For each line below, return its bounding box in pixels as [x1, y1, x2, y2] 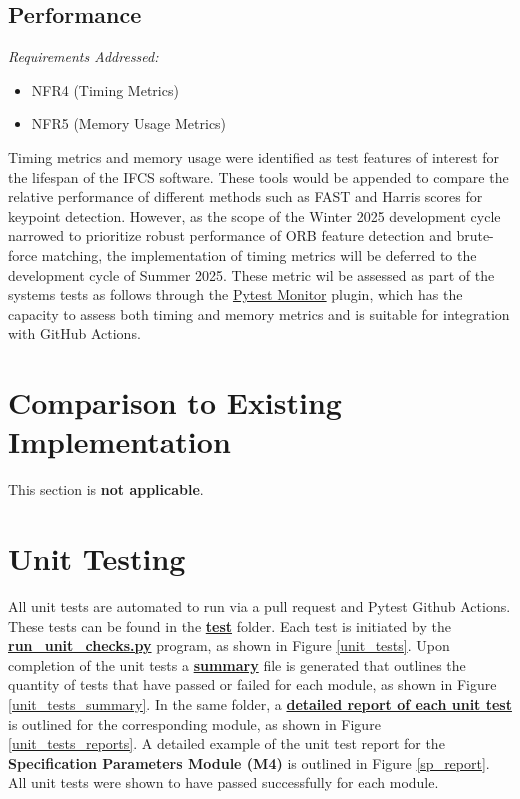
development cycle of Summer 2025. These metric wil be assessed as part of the [8, 264, 495, 285]
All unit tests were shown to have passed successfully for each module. [8, 772, 439, 793]
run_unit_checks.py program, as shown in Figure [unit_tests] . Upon [8, 635, 450, 656]
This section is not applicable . [8, 479, 204, 500]
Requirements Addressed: [8, 46, 159, 67]
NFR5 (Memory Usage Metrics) [31, 113, 227, 134]
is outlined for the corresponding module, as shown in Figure [8, 713, 381, 734]
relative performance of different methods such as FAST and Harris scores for [8, 186, 483, 207]
